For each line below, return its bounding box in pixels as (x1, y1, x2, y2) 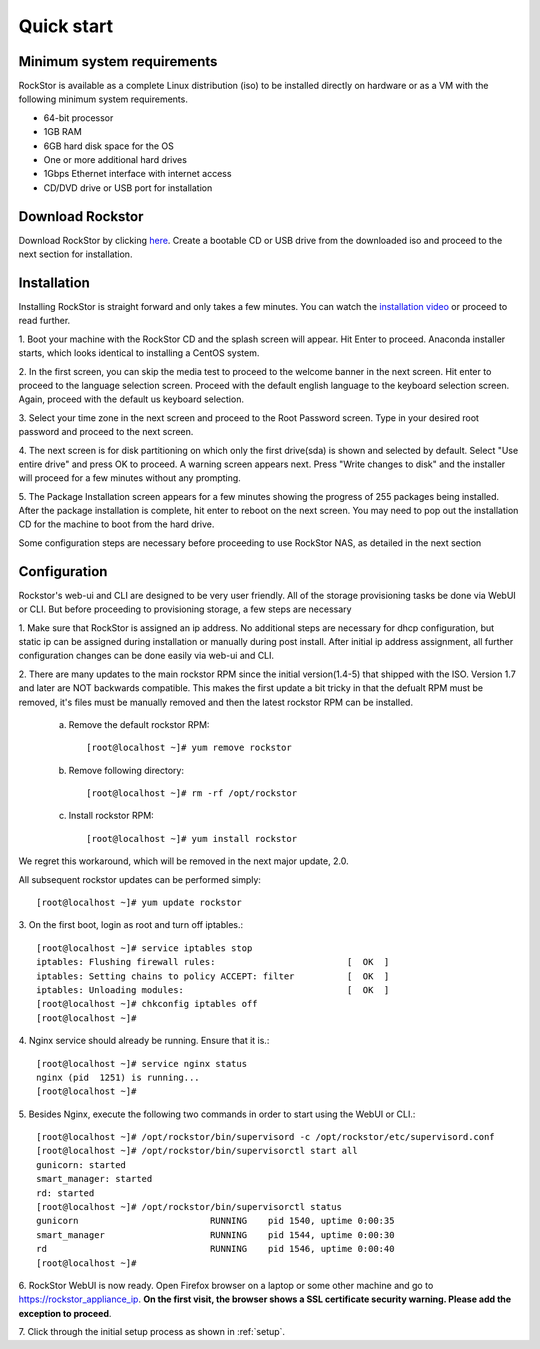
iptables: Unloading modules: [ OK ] (36, 984, 390, 995)
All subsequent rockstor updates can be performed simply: (18, 873, 262, 885)
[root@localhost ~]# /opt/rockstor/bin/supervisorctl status (36, 1201, 342, 1213)
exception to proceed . (18, 1307, 112, 1319)
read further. (18, 315, 71, 327)
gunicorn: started (36, 1159, 127, 1170)
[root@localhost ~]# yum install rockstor (86, 833, 298, 844)
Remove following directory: (68, 764, 185, 776)
